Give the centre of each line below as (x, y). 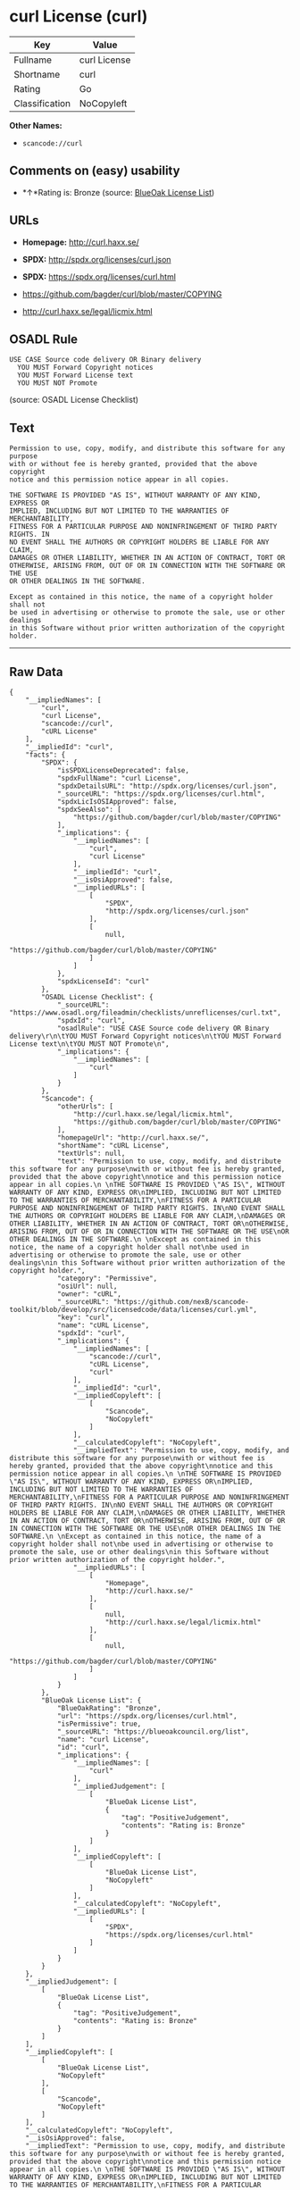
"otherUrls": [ (85, 1107)
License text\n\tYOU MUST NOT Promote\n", (89, 1044)
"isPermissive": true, (99, 1724)
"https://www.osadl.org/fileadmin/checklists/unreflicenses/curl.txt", (145, 1013)
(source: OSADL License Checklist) (74, 400)
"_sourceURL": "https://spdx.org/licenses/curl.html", (161, 794)
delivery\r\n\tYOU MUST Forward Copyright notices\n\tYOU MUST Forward (145, 1036)
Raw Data (37, 672)
